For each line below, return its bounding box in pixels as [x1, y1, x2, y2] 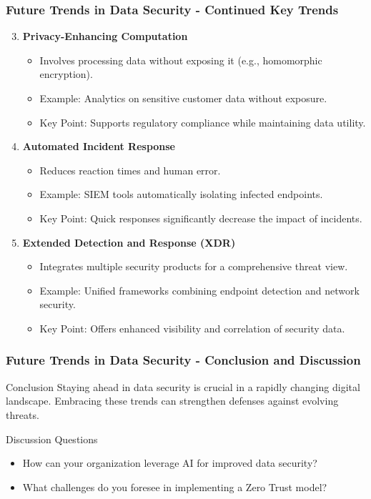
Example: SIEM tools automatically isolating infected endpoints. [39, 187, 323, 202]
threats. [6, 407, 39, 422]
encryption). [39, 66, 93, 81]
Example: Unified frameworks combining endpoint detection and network [39, 282, 360, 297]
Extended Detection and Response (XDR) [22, 234, 236, 249]
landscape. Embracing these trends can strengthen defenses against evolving [6, 393, 339, 408]
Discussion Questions [6, 431, 98, 446]
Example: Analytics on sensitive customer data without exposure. [39, 91, 327, 105]
